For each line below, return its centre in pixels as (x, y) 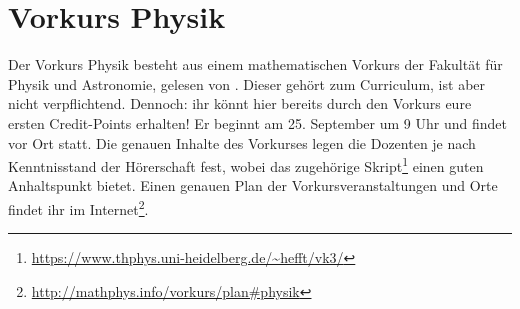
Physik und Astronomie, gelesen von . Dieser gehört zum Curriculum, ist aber (247, 83)
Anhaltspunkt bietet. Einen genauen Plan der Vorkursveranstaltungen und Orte (253, 185)
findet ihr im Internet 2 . (78, 207)
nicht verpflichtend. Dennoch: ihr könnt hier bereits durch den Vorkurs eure (240, 103)
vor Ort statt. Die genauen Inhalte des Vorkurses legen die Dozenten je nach (242, 142)
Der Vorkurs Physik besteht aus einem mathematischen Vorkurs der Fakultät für (255, 64)
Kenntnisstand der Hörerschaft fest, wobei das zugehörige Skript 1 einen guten (246, 164)
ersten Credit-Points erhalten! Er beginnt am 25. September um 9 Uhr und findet (257, 122)
